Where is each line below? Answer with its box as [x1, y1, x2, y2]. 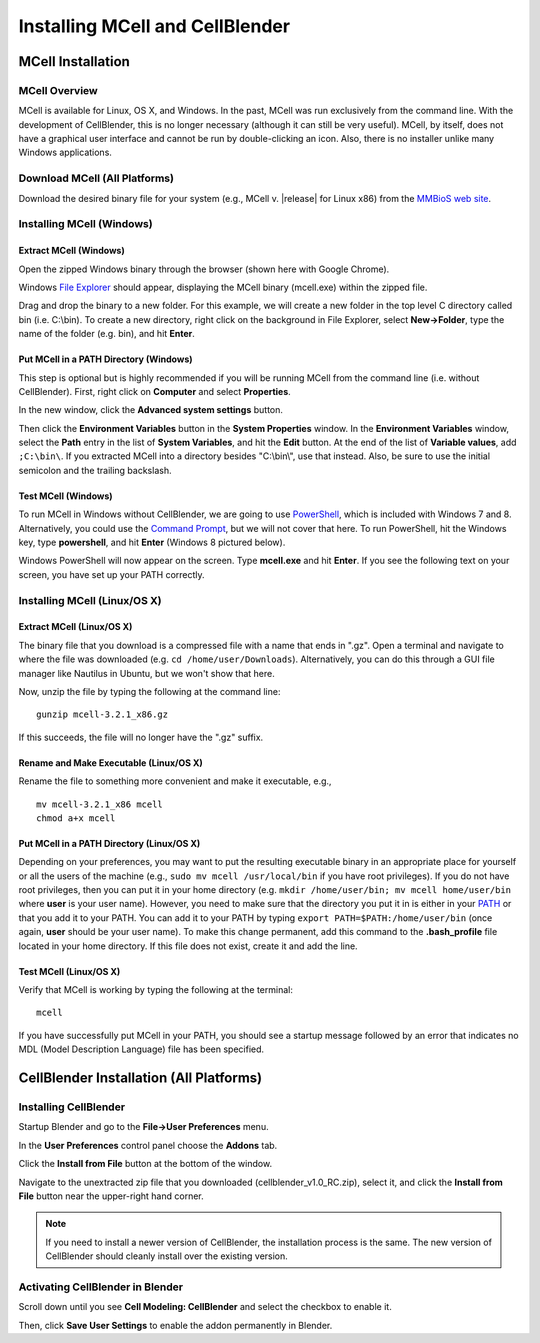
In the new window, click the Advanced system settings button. [18, 404, 284, 416]
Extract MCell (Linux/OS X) [18, 621, 133, 633]
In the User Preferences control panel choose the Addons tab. [18, 1139, 278, 1151]
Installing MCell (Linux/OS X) [18, 593, 162, 607]
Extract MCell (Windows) [18, 245, 125, 257]
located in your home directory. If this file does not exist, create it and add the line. [18, 940, 359, 952]
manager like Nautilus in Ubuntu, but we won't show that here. [18, 667, 275, 679]
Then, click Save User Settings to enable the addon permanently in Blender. [18, 1319, 333, 1331]
